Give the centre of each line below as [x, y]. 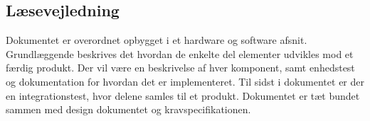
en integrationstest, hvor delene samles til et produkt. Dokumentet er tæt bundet [183, 95]
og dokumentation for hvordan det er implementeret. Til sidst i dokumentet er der [185, 81]
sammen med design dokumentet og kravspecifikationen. [128, 109]
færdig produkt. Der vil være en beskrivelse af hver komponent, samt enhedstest [180, 68]
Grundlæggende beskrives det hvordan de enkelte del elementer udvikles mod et [180, 53]
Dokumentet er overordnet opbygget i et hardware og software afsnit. [157, 40]
